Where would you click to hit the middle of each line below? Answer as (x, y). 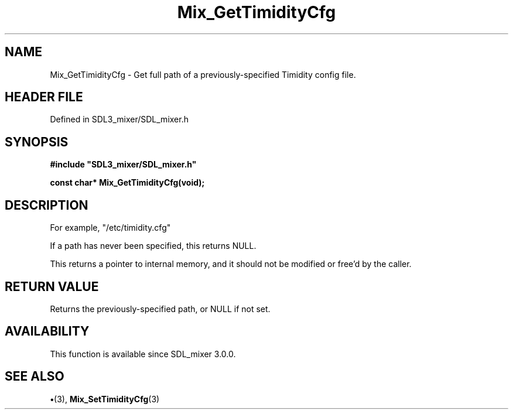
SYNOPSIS (37, 142)
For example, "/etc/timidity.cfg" (110, 228)
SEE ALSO (35, 377)
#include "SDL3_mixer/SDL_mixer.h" (123, 165)
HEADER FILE (44, 97)
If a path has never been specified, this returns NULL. (153, 246)
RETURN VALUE (52, 286)
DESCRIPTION (47, 205)
